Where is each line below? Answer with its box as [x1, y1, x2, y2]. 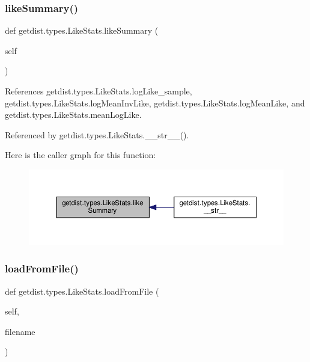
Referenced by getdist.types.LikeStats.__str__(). [5, 128, 189, 141]
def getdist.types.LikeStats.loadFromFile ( [5, 284, 159, 297]
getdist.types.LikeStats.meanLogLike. [5, 108, 142, 121]
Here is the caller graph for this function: [5, 149, 156, 161]
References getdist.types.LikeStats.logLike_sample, [5, 85, 192, 97]
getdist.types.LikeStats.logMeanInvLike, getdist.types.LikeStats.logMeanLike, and [5, 96, 305, 109]
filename [5, 325, 35, 337]
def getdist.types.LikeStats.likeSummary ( [5, 24, 159, 37]
